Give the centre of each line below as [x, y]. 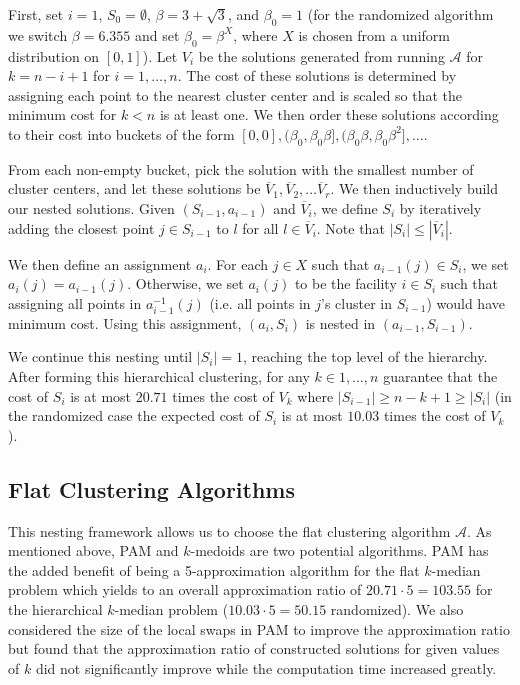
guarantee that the [440, 376]
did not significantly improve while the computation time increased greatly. [266, 667]
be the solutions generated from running [321, 55]
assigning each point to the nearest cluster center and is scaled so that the [235, 94]
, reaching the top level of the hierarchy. [365, 356]
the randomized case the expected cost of [134, 415]
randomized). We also [397, 609]
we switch [38, 34]
